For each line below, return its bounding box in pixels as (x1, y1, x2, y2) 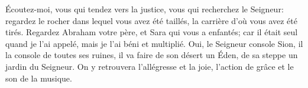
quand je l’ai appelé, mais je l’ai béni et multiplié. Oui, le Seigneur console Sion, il (5, 37, 303, 49)
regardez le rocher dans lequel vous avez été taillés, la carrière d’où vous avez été (5, 14, 297, 26)
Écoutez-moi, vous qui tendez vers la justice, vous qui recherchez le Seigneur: (5, 3, 284, 15)
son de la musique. (5, 72, 72, 84)
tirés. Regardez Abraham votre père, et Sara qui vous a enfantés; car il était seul (5, 26, 298, 38)
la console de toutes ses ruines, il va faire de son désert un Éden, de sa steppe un (5, 49, 298, 61)
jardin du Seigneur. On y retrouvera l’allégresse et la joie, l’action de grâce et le (5, 60, 294, 72)
